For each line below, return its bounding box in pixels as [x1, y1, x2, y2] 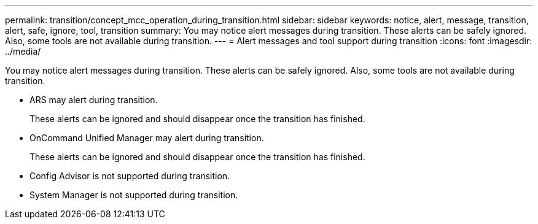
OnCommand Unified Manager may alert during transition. [29, 133, 264, 143]
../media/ [5, 46, 41, 56]
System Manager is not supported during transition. [29, 190, 238, 200]
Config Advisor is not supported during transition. [29, 171, 230, 181]
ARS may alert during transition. [29, 95, 158, 105]
